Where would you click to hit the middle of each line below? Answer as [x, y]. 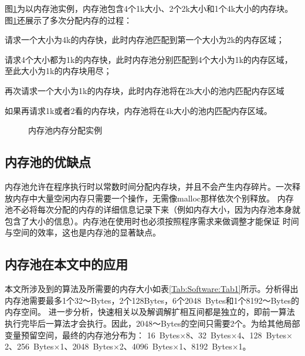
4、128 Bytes [262, 335]
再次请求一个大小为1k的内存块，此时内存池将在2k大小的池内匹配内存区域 [145, 90]
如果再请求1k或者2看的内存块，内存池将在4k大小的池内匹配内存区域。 [138, 110]
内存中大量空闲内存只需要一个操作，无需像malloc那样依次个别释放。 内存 [153, 198]
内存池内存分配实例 [65, 130]
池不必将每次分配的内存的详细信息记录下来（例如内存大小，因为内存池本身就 [152, 209]
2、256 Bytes [29, 346]
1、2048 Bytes [87, 346]
